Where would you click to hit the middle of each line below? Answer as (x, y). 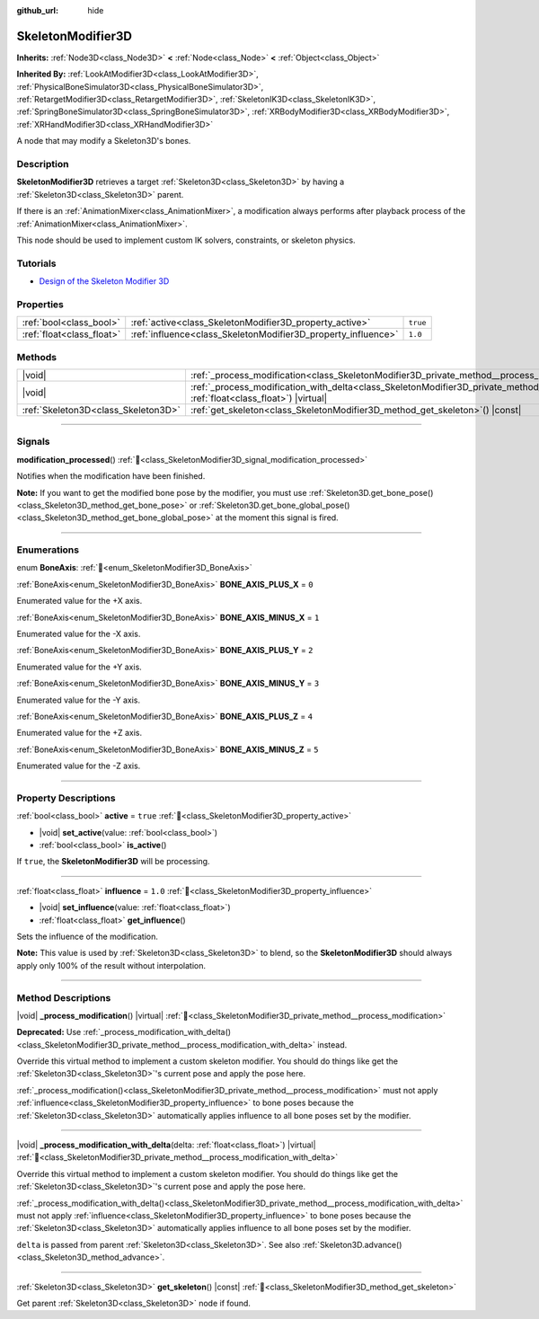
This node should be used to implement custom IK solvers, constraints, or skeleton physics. (186, 240)
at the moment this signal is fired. (277, 518)
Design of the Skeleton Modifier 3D (104, 281)
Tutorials (37, 263)
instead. (332, 1045)
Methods (37, 357)
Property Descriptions (66, 798)
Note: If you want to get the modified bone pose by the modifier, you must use (162, 492)
